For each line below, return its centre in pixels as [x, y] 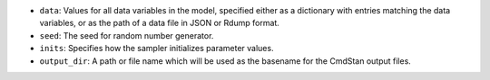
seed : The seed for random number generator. [127, 35]
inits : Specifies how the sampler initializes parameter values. [157, 49]
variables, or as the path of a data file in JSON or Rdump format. [160, 23]
